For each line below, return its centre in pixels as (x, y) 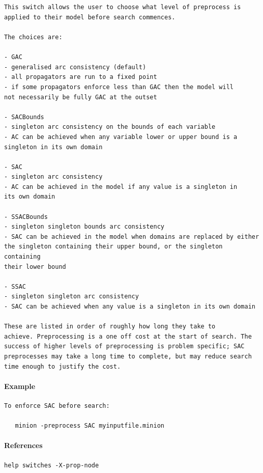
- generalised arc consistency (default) (75, 67)
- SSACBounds (26, 217)
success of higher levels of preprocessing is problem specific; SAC (124, 346)
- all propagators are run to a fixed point (81, 77)
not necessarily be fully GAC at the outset (81, 97)
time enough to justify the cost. (63, 366)
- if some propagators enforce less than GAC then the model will (119, 87)
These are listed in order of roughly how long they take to (110, 327)
